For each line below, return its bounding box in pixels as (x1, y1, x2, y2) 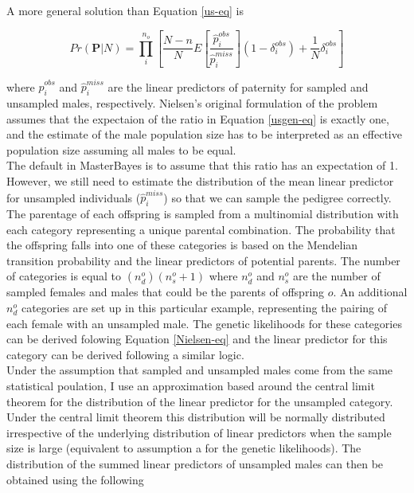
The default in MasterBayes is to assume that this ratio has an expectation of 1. (6, 157, 398, 174)
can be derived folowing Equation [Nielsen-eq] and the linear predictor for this (6, 331, 388, 347)
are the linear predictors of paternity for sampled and (107, 78, 369, 95)
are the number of (293, 268, 381, 284)
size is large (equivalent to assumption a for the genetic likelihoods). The (6, 440, 361, 456)
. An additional (333, 284, 408, 300)
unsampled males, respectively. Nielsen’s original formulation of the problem (6, 95, 378, 112)
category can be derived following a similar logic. (6, 346, 244, 362)
